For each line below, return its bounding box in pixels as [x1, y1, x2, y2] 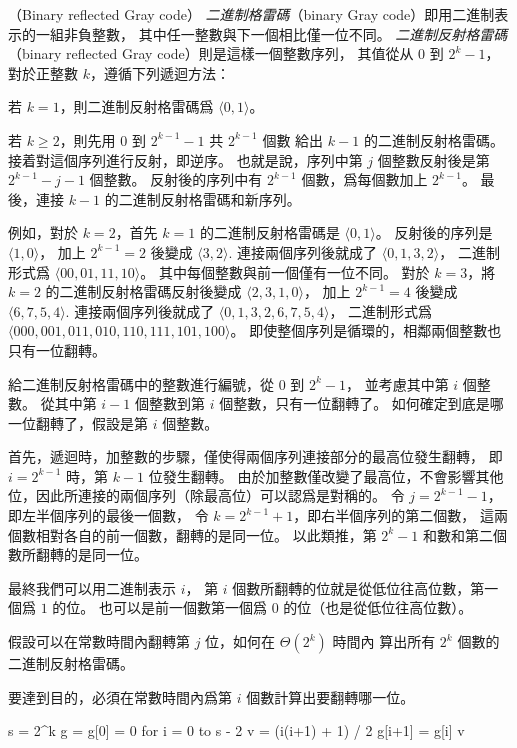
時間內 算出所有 [332, 631, 436, 652]
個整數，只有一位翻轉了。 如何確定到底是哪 [219, 393, 504, 414]
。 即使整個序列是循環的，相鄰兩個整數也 [230, 320, 502, 341]
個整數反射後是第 [377, 149, 490, 170]
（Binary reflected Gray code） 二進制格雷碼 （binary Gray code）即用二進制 [8, 4, 495, 24]
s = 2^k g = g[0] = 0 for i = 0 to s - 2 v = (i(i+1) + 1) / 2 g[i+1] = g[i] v [8, 720, 465, 741]
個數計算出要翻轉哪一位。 [246, 686, 415, 707]
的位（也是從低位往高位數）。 [283, 597, 473, 618]
